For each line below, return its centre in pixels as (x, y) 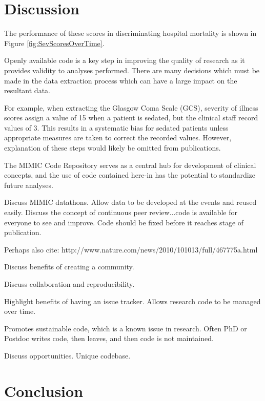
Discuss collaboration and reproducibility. (69, 284)
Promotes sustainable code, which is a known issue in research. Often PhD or (126, 328)
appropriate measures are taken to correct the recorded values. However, (118, 138)
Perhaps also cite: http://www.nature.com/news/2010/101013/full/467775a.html (131, 249)
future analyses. (29, 185)
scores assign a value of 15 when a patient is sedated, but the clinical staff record (131, 118)
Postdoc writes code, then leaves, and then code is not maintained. (109, 338)
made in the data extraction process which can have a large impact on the (121, 80)
